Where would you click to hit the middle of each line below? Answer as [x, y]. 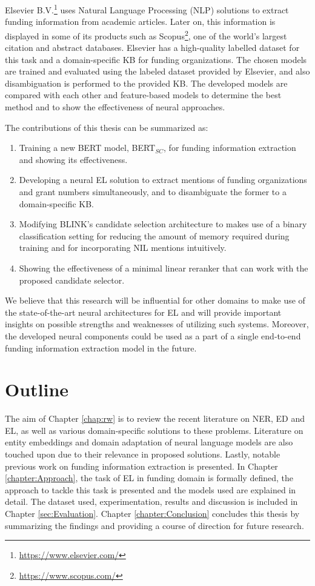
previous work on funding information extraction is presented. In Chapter [141, 466]
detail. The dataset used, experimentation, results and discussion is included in [151, 501]
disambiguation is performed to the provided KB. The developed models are [146, 83]
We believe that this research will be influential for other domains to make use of [155, 300]
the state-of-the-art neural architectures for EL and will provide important [143, 312]
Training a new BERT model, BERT [87, 148]
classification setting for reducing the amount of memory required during [154, 235]
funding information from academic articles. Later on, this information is [140, 22]
